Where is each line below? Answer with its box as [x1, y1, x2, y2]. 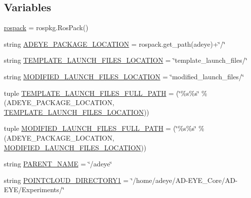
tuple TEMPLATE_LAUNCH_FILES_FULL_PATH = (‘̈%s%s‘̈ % [4, 88, 207, 98]
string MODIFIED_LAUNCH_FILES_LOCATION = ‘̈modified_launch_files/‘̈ [4, 71, 244, 81]
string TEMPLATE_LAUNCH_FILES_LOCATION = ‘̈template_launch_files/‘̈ [4, 55, 248, 65]
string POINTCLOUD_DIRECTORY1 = [4, 175, 129, 185]
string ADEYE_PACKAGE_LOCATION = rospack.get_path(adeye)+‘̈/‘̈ [4, 38, 226, 49]
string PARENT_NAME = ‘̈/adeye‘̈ [4, 159, 112, 169]
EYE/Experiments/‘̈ [4, 184, 65, 195]
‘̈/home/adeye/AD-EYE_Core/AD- [130, 175, 238, 185]
